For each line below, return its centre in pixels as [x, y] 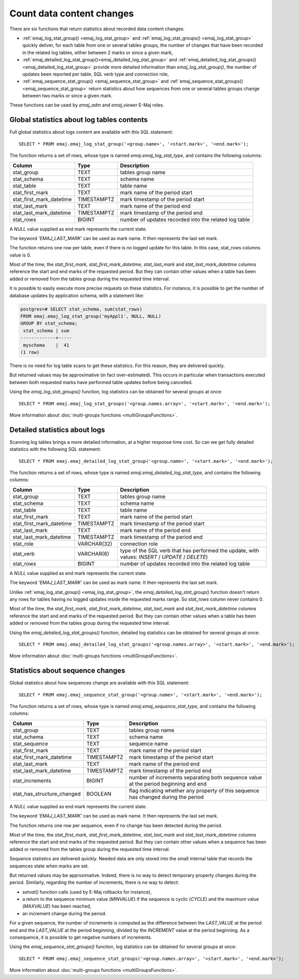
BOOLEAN [99, 793]
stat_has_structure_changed [47, 793]
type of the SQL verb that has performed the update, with [190, 550]
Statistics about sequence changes [67, 671]
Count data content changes [72, 13]
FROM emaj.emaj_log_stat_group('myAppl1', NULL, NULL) [91, 316]
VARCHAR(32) [95, 543]
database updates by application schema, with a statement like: [77, 295]
